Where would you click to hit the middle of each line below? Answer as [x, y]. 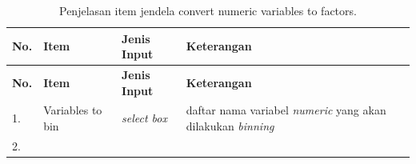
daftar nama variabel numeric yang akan [286, 110]
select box [144, 118]
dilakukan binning [230, 126]
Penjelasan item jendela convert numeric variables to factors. [208, 10]
